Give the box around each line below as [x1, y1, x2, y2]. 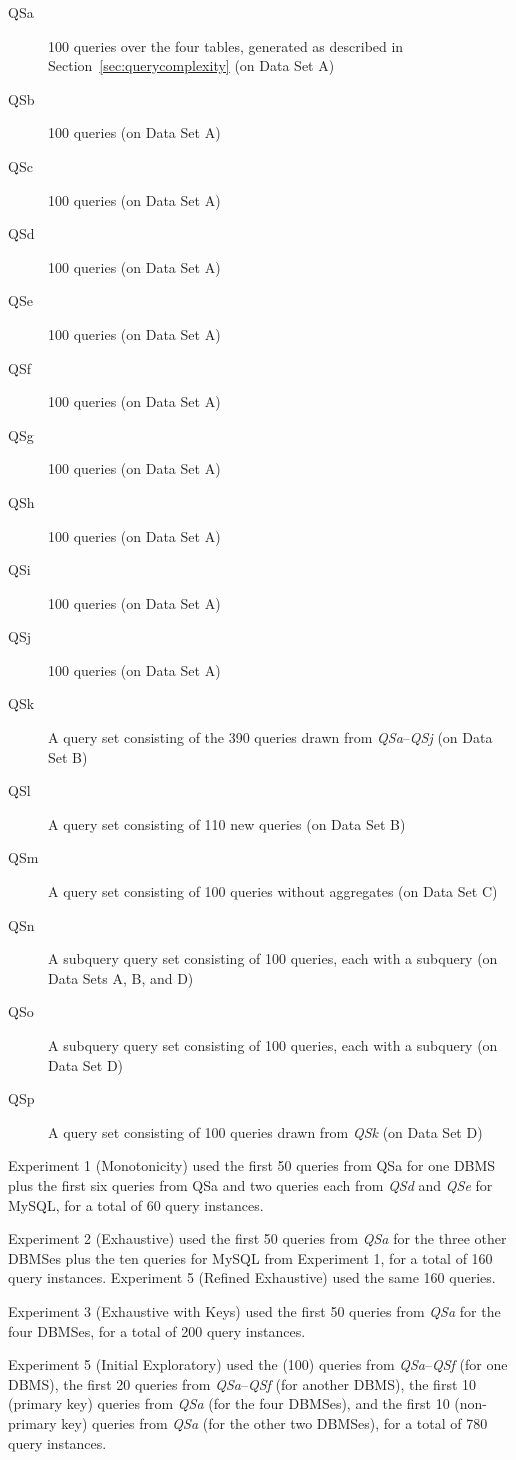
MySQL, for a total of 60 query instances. [8, 1194, 264, 1215]
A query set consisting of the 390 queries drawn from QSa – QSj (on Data [48, 727, 493, 748]
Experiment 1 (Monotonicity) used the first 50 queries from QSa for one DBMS [8, 1155, 496, 1176]
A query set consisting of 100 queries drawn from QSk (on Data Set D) [48, 1121, 483, 1142]
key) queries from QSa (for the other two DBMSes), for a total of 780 [61, 1412, 488, 1433]
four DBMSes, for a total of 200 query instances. [8, 1320, 306, 1341]
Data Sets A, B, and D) [48, 967, 194, 988]
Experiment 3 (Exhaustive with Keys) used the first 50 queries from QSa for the [8, 1300, 501, 1321]
